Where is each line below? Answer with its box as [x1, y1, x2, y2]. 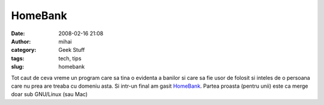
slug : [11, 63, 24, 70]
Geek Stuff [58, 47, 85, 54]
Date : [11, 30, 25, 37]
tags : [11, 54, 25, 62]
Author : [11, 38, 31, 45]
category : [11, 47, 37, 54]
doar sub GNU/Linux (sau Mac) [11, 91, 88, 98]
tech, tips [58, 54, 82, 62]
